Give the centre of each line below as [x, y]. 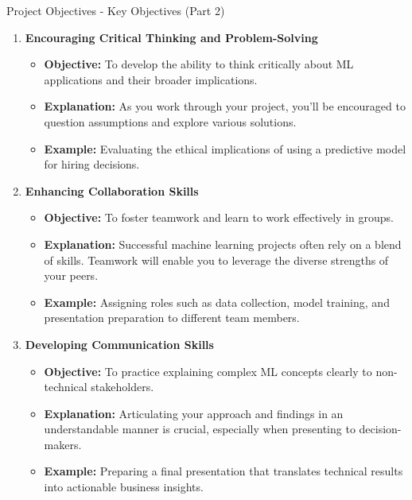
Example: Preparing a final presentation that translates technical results [223, 471]
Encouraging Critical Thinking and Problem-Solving [171, 37]
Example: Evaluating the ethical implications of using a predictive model [225, 148]
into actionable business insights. [124, 487]
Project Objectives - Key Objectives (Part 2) [116, 10]
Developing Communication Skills [119, 344]
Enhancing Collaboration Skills [112, 190]
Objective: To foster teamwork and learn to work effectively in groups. [219, 217]
